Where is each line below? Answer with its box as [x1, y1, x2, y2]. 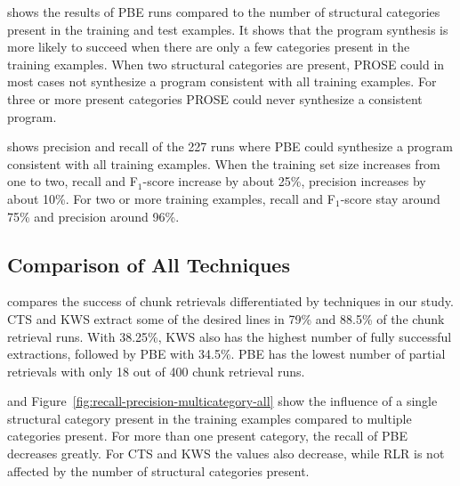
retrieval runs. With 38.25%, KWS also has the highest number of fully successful [7, 327, 452, 345]
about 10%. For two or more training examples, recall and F [7, 189, 335, 207]
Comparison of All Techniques [7, 250, 290, 278]
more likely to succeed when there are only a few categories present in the [7, 37, 410, 56]
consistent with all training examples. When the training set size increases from [7, 154, 440, 173]
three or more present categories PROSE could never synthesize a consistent [7, 89, 423, 108]
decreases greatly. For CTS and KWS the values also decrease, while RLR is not [7, 444, 445, 463]
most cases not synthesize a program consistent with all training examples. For [7, 72, 437, 91]
